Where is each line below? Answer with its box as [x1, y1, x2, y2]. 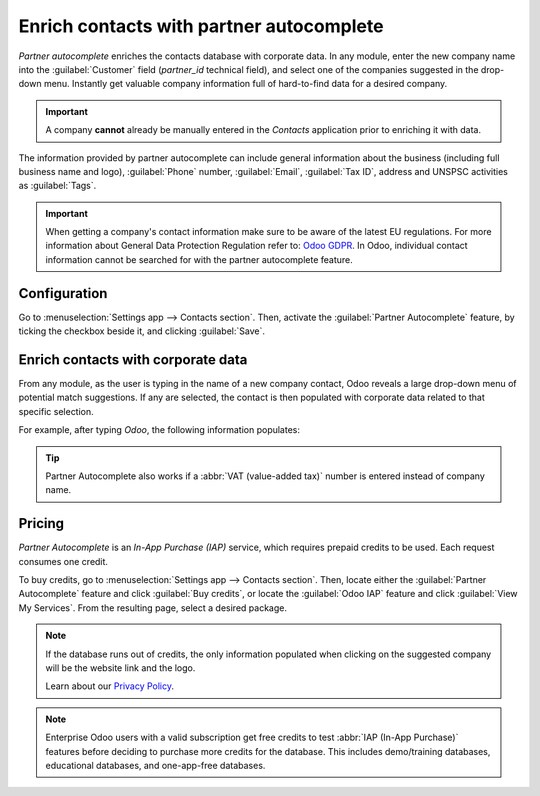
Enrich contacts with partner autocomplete [18, 15, 384, 37]
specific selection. [18, 405, 94, 417]
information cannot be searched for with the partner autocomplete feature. [45, 253, 354, 265]
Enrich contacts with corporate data [18, 351, 248, 368]
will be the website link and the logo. [45, 662, 196, 674]
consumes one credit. [18, 555, 109, 567]
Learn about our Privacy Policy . [45, 680, 175, 692]
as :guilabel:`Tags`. [18, 180, 97, 192]
